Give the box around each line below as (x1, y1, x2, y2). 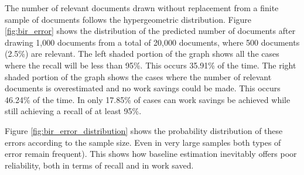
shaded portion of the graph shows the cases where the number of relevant (5, 70, 272, 83)
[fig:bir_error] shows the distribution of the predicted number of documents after (5, 25, 296, 37)
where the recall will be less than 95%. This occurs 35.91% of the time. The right (5, 59, 296, 71)
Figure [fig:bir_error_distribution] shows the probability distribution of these (5, 124, 283, 136)
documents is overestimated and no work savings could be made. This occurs (5, 82, 281, 94)
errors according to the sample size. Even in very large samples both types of (5, 136, 281, 148)
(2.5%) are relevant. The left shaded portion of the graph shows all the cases (5, 47, 279, 60)
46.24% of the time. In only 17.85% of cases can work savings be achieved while (5, 93, 291, 105)
